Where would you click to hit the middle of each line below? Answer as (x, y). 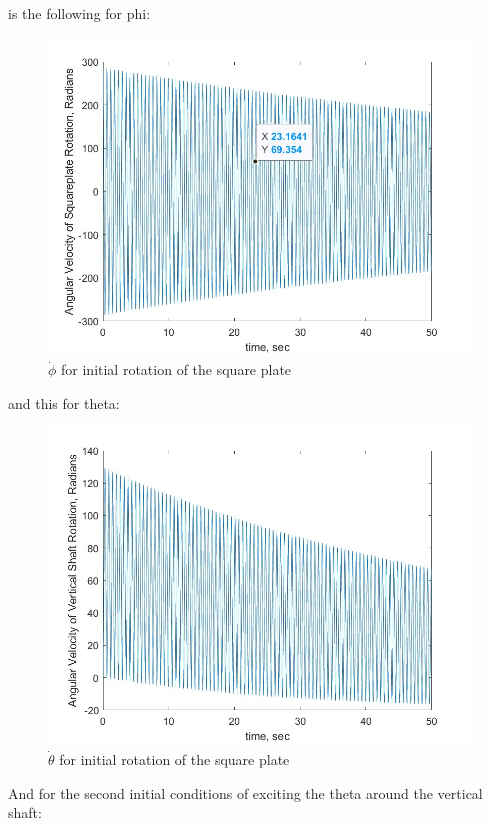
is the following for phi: (79, 13)
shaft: (25, 812)
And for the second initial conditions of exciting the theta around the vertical (245, 792)
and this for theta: (64, 402)
